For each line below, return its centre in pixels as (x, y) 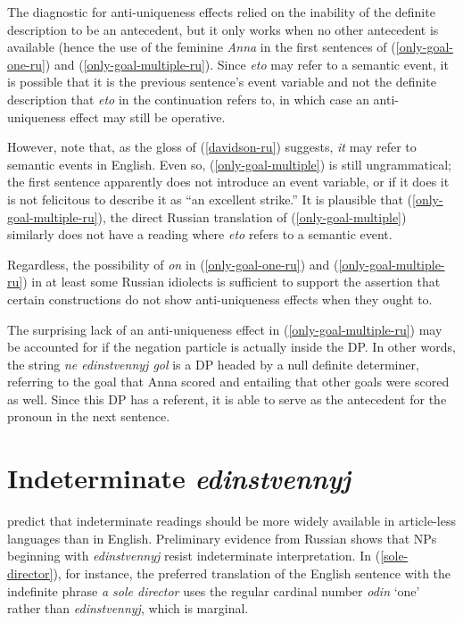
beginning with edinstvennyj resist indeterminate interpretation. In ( (194, 556)
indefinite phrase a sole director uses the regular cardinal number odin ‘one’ (214, 590)
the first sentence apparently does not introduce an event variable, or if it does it (228, 182)
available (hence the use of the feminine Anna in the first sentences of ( (202, 47)
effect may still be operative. (148, 116)
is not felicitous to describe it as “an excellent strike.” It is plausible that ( (210, 199)
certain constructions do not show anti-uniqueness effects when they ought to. (220, 299)
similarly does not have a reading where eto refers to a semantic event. (200, 234)
